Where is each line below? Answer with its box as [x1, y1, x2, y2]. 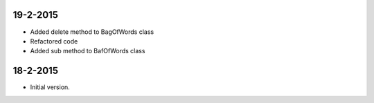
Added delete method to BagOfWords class [30, 28, 154, 36]
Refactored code [30, 37, 78, 45]
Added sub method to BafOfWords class [30, 47, 145, 55]
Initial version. [30, 83, 71, 91]
